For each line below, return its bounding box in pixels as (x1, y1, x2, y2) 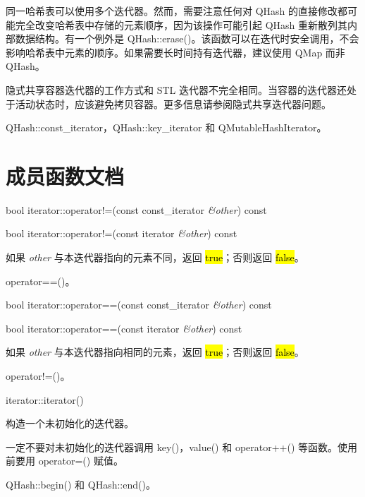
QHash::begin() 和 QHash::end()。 (6, 477, 156, 491)
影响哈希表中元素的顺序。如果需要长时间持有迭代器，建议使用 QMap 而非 (6, 44, 345, 59)
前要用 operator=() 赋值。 (6, 453, 123, 468)
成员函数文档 (6, 161, 125, 190)
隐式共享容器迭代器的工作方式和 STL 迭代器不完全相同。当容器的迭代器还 (6, 82, 347, 97)
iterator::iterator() (6, 392, 84, 407)
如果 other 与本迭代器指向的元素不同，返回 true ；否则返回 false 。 (6, 250, 304, 265)
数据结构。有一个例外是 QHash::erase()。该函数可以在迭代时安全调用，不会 (15, 31, 359, 46)
